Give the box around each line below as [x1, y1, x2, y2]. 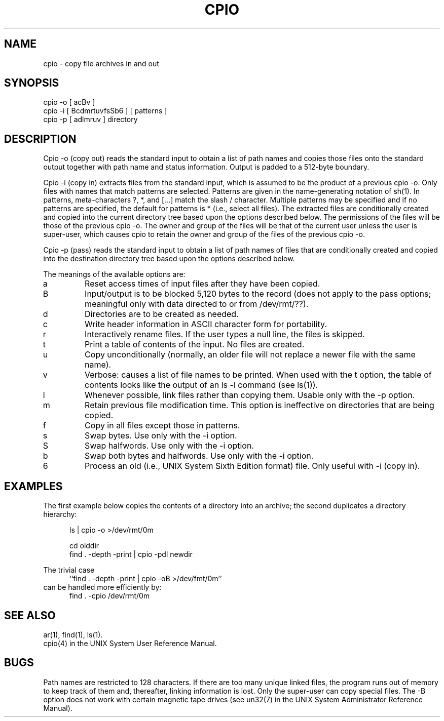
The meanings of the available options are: [43, 270, 186, 279]
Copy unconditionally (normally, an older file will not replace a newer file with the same [85, 349, 416, 360]
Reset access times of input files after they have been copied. [85, 278, 320, 289]
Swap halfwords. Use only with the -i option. [85, 440, 254, 451]
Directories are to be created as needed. [85, 309, 239, 319]
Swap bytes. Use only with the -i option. [85, 430, 237, 441]
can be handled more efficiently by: [43, 583, 162, 592]
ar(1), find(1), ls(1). [43, 630, 103, 639]
